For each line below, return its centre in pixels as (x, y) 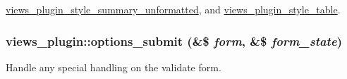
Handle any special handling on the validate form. (114, 67)
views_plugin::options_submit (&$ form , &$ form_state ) (174, 41)
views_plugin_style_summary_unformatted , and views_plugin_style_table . (173, 9)
